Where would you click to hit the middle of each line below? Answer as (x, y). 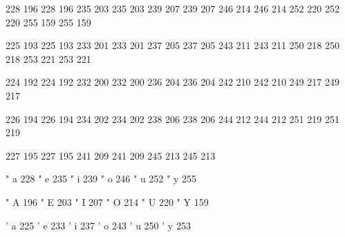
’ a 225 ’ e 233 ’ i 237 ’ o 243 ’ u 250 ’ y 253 (98, 225)
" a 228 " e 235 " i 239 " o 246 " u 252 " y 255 (101, 179)
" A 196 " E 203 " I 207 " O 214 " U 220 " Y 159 (107, 201)
